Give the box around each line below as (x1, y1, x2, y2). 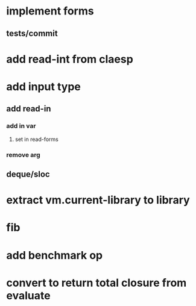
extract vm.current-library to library (6, 193, 190, 207)
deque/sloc (6, 169, 50, 179)
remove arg (6, 151, 40, 159)
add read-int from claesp (6, 52, 134, 66)
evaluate (6, 289, 51, 302)
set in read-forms (14, 136, 58, 143)
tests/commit (6, 28, 58, 39)
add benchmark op (6, 248, 103, 262)
